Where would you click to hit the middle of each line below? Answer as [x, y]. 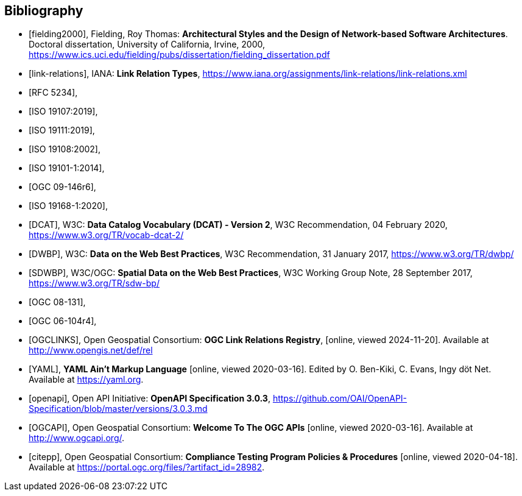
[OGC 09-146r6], [62, 187]
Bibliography [44, 11]
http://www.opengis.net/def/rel [91, 350]
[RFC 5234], [53, 93]
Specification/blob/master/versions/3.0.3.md [118, 409]
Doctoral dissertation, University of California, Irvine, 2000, [147, 44]
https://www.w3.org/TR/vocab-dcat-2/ [106, 235]
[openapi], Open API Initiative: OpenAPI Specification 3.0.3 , [150, 399]
